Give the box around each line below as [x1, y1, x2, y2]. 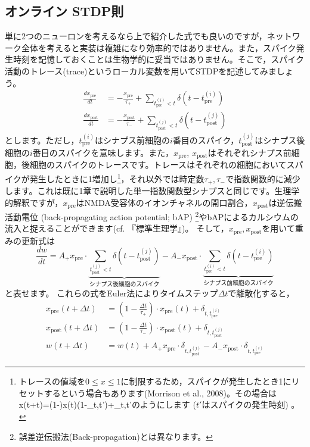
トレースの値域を [18, 375, 86, 387]
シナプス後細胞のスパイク [89, 281, 160, 287]
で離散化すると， [228, 287, 294, 299]
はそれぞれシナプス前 [207, 146, 292, 158]
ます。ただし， [21, 133, 79, 146]
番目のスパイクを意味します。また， [32, 146, 173, 158]
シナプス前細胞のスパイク [203, 280, 274, 286]
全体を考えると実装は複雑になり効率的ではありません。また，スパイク [21, 41, 296, 54]
